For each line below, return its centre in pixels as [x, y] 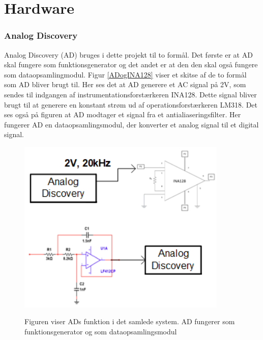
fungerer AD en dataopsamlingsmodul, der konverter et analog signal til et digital [131, 124]
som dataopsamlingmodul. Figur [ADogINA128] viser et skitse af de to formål [125, 74]
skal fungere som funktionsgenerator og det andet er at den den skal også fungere [131, 64]
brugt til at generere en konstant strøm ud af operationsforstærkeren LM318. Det [131, 104]
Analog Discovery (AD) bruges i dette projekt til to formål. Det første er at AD [128, 54]
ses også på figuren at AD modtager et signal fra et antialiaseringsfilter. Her [123, 114]
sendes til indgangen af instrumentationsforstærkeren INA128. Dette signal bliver [130, 94]
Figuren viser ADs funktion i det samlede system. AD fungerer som [130, 321]
